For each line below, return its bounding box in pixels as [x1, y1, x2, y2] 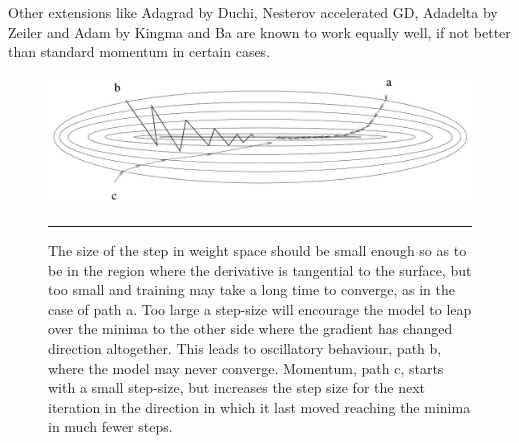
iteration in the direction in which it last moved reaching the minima [48, 396, 471, 417]
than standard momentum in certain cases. [8, 41, 271, 62]
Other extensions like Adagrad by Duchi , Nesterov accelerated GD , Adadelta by [8, 2, 498, 22]
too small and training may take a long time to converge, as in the [48, 279, 455, 300]
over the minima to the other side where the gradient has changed [48, 318, 453, 339]
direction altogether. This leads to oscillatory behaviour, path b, [48, 338, 442, 359]
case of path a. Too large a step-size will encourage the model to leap [48, 298, 472, 319]
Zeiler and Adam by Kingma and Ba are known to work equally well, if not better [8, 21, 511, 42]
